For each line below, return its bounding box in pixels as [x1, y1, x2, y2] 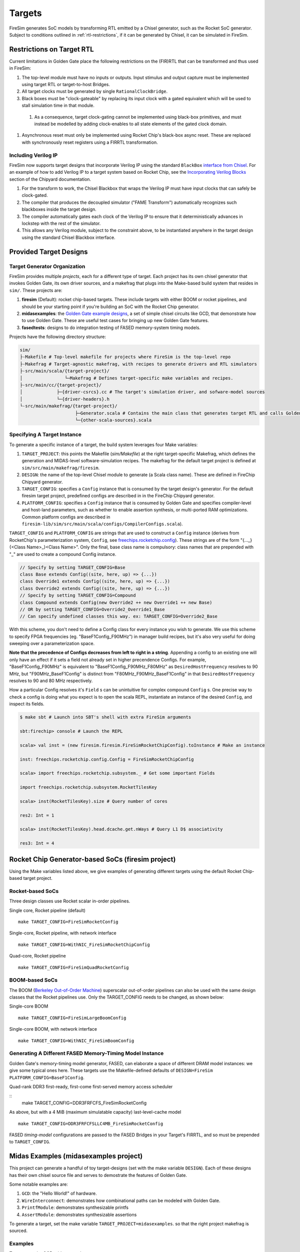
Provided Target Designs [9, 247, 88, 256]
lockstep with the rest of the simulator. [21, 220, 101, 226]
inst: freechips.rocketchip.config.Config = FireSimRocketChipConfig [19, 756, 194, 762]
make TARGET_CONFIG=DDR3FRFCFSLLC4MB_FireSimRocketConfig [18, 1121, 163, 1126]
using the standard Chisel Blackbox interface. [21, 234, 115, 240]
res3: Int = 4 [19, 840, 54, 846]
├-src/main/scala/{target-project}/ [19, 368, 110, 374]
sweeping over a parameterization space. [9, 641, 95, 647]
